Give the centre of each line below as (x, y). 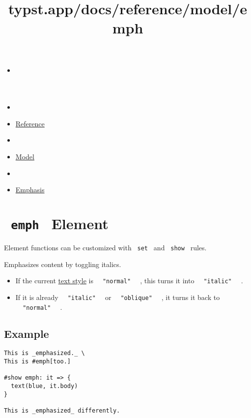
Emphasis (30, 190)
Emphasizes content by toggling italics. (63, 264)
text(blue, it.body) (44, 386)
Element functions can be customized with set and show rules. (105, 247)
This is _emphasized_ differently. (62, 410)
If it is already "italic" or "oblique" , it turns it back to (118, 297)
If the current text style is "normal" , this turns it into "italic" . (129, 281)
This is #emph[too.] (38, 362)
